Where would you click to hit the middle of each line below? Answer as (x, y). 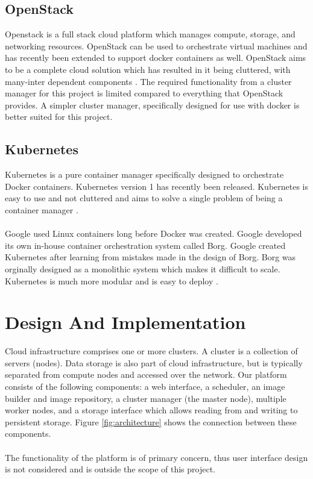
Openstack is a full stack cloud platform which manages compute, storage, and (150, 34)
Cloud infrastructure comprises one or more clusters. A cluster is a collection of (151, 351)
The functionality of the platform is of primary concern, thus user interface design (156, 457)
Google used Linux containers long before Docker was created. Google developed (153, 233)
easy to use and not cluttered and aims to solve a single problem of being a (144, 198)
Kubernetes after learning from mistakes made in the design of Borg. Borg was (150, 257)
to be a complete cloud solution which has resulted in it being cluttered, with (148, 69)
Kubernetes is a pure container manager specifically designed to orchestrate (144, 174)
